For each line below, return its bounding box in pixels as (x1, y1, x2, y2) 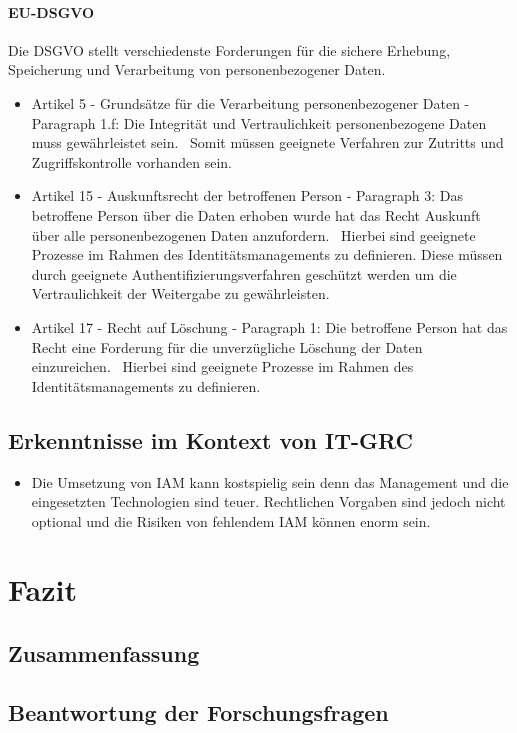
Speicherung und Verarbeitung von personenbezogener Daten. (8, 59, 386, 80)
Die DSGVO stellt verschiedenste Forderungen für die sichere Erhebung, (8, 39, 451, 60)
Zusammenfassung (8, 638, 200, 669)
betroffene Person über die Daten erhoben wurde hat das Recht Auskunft (31, 204, 481, 225)
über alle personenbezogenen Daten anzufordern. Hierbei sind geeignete (31, 224, 476, 245)
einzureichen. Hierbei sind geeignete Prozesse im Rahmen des (31, 356, 414, 377)
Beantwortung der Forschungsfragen (8, 696, 389, 727)
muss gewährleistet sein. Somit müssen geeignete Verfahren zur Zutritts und (31, 132, 504, 153)
